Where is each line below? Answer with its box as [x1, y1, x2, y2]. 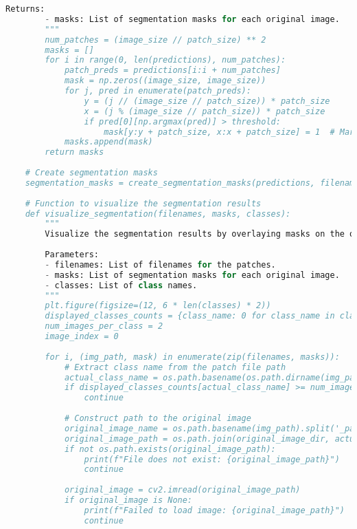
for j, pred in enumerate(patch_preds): [64, 86, 251, 96]
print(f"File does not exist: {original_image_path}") [84, 454, 340, 464]
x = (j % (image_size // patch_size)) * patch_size [84, 106, 325, 116]
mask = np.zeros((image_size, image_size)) [64, 76, 266, 86]
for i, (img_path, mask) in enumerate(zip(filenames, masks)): [45, 352, 340, 362]
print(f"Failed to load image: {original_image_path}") [84, 505, 345, 515]
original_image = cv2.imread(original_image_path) [64, 485, 301, 495]
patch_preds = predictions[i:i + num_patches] [64, 65, 281, 76]
